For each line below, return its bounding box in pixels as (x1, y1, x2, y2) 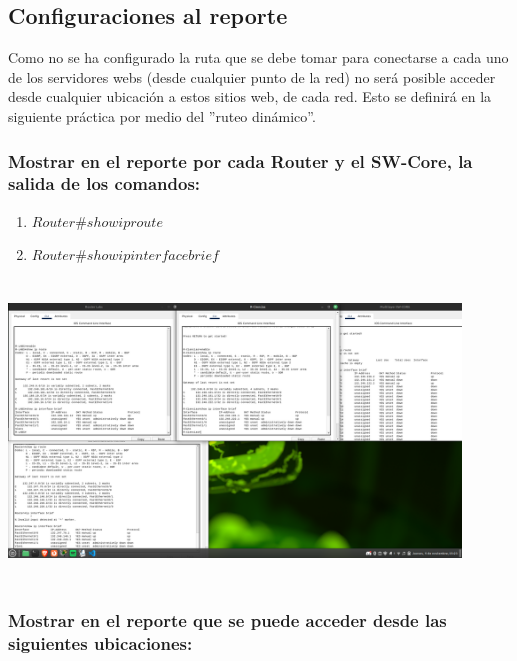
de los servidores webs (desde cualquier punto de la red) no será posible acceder (8, 66, 496, 87)
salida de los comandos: (8, 171, 201, 196)
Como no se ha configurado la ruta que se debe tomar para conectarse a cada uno (8, 47, 509, 68)
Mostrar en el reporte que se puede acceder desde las (8, 607, 447, 632)
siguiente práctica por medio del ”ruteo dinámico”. (8, 105, 316, 126)
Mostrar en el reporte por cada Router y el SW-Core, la (8, 148, 473, 173)
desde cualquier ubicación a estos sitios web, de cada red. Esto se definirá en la (8, 86, 492, 107)
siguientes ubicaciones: (8, 630, 193, 655)
